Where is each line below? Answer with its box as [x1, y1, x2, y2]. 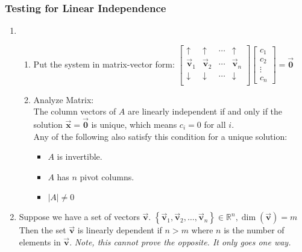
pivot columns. [80, 170, 134, 183]
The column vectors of [33, 105, 116, 118]
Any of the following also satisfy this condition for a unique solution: [33, 130, 288, 142]
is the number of [224, 224, 285, 236]
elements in [19, 236, 61, 248]
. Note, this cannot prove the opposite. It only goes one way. [69, 236, 291, 248]
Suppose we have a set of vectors [19, 210, 140, 223]
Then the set [19, 224, 66, 236]
